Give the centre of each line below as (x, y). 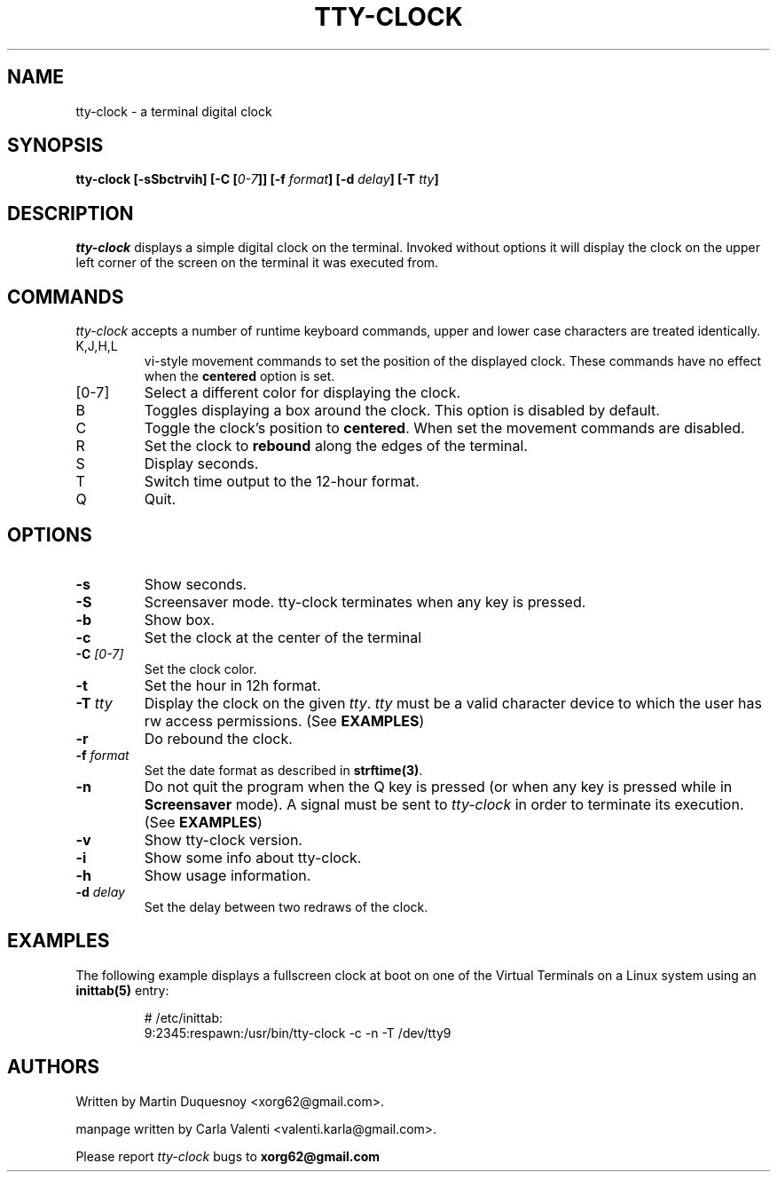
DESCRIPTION (71, 213)
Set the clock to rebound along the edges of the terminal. (336, 446)
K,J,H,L (97, 346)
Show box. (179, 619)
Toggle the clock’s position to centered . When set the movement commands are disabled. (444, 428)
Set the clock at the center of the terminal (283, 637)
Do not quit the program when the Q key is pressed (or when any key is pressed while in (438, 786)
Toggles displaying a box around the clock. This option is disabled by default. (402, 411)
